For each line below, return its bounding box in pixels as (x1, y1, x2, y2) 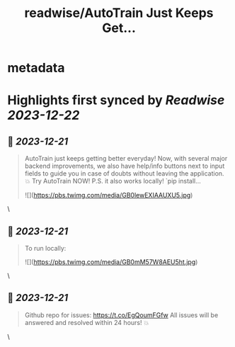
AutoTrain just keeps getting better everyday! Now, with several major (24, 154, 228, 163)
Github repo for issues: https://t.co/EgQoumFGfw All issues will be (24, 310, 219, 319)
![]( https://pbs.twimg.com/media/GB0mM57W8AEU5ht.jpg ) (24, 258, 198, 266)
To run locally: (24, 244, 67, 252)
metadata (7, 60, 65, 76)
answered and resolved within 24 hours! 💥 (24, 318, 149, 326)
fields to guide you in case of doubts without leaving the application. (24, 169, 224, 178)
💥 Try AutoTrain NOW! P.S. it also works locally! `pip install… (24, 177, 202, 186)
